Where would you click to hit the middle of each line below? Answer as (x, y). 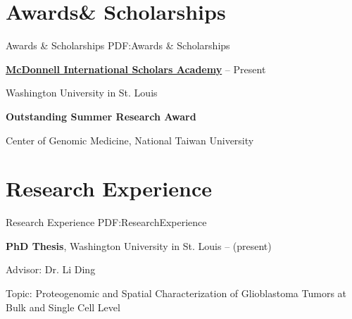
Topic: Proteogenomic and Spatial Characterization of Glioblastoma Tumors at (176, 293)
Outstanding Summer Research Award (101, 116)
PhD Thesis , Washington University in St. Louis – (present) (139, 245)
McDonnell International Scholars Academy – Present (136, 69)
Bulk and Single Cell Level (63, 307)
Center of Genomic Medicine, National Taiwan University (130, 140)
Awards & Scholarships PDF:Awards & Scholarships (118, 45)
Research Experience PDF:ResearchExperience (106, 222)
